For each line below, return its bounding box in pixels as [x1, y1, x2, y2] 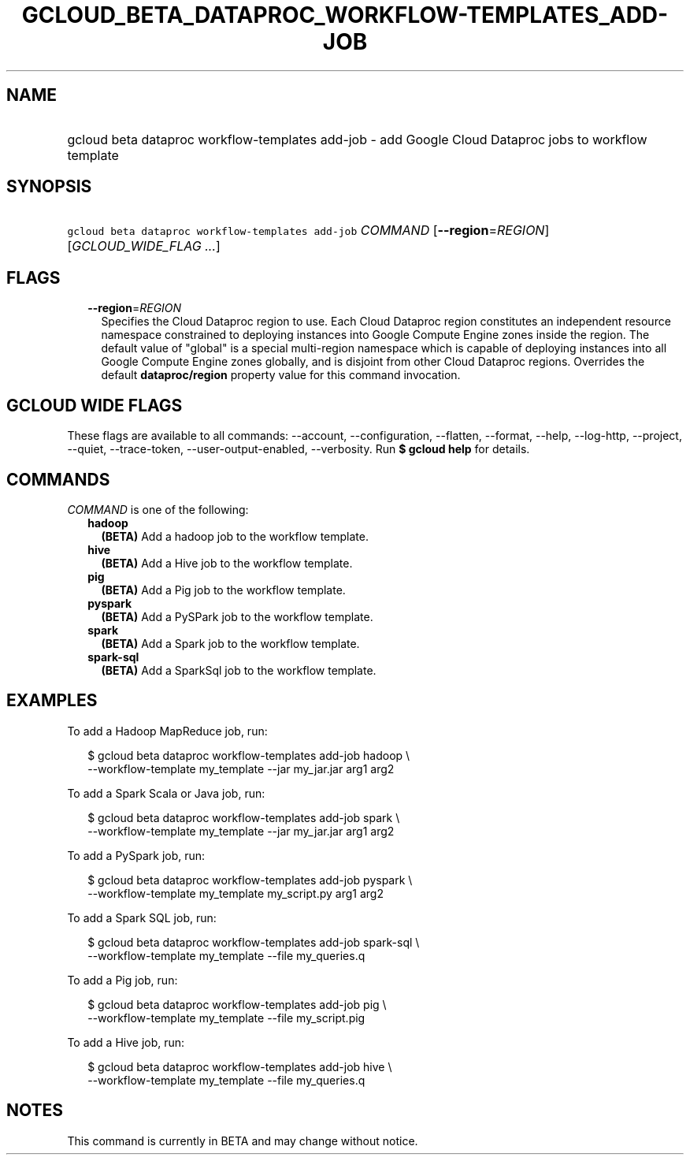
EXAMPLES [6, 690, 98, 711]
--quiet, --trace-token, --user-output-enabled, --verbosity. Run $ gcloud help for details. [67, 442, 530, 456]
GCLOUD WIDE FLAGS [6, 395, 183, 415]
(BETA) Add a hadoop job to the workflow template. [101, 529, 369, 543]
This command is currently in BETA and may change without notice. [67, 1133, 418, 1148]
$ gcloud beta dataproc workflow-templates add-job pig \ [87, 997, 387, 1011]
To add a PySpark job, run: [67, 848, 206, 862]
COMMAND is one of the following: [67, 502, 249, 516]
